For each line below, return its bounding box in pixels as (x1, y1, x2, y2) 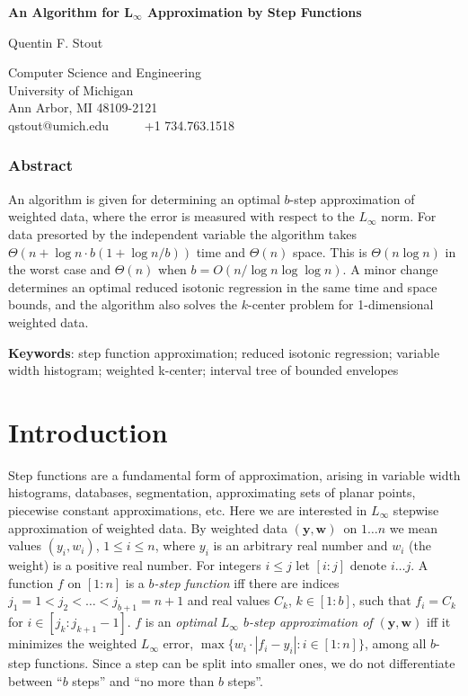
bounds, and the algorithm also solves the (8, 295, 238, 314)
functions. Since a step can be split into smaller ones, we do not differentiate (34, 654, 455, 673)
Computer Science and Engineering (8, 63, 201, 82)
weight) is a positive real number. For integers (8, 556, 261, 575)
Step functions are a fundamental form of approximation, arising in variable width (8, 465, 461, 484)
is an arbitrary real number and (213, 536, 388, 555)
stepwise (393, 501, 439, 520)
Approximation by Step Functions (146, 3, 362, 21)
